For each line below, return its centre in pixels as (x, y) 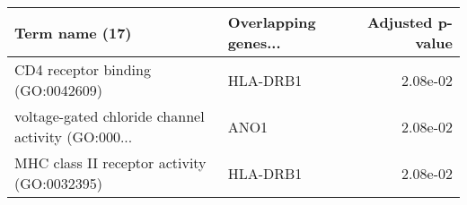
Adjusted (400, 22)
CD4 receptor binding (83, 69)
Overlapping (272, 22)
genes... (254, 43)
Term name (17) (73, 32)
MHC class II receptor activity (110, 162)
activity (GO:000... (74, 137)
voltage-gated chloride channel (110, 116)
